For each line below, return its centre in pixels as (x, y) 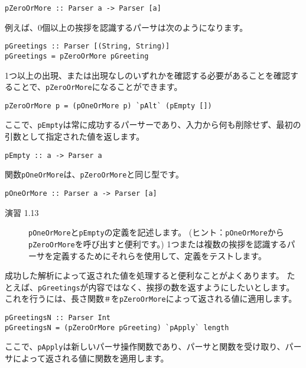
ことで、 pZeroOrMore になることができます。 (97, 87)
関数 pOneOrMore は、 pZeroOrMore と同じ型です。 (94, 174)
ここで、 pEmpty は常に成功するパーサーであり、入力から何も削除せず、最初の (153, 125)
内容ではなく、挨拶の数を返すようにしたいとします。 (191, 287)
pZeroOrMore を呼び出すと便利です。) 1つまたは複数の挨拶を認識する (158, 243)
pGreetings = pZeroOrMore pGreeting (77, 56)
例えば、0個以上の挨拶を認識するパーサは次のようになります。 (126, 27)
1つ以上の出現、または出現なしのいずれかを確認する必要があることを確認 (147, 75)
